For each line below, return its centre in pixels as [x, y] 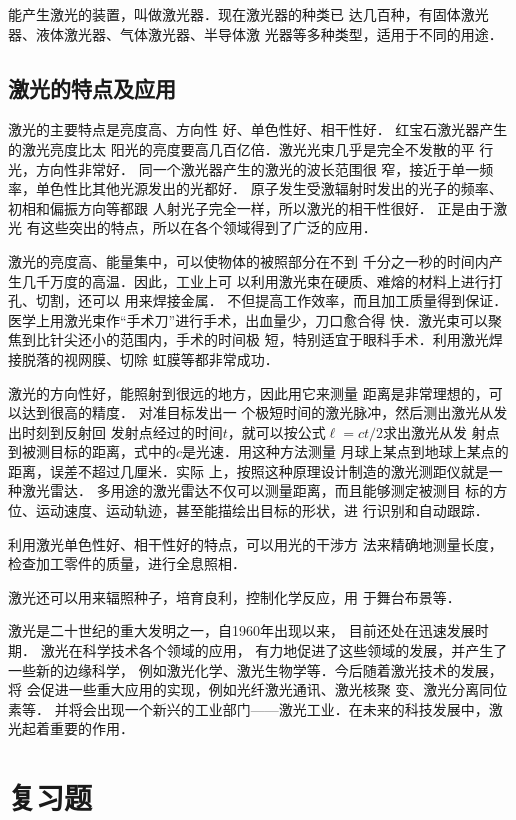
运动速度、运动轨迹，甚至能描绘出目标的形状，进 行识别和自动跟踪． [262, 510]
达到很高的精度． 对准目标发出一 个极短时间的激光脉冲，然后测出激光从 [257, 412]
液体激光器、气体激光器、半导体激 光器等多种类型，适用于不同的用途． [269, 33]
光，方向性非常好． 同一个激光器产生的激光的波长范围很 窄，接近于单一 [244, 168]
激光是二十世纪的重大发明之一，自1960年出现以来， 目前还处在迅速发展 [241, 630]
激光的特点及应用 [92, 87]
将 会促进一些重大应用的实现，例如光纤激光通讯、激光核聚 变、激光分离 [244, 689]
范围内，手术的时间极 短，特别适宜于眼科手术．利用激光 [304, 339]
